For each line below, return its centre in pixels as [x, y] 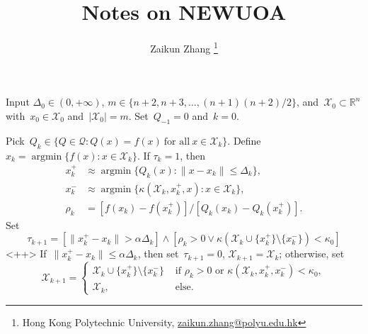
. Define [244, 140]
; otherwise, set [312, 254]
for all [177, 141]
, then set [158, 254]
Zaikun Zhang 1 [184, 47]
